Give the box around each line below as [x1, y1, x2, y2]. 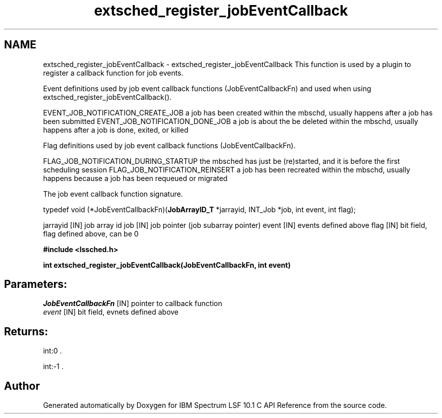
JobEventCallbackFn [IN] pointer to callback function [43, 299, 223, 308]
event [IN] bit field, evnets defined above [43, 308, 179, 317]
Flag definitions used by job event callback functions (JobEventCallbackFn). [43, 141, 296, 150]
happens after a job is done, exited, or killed [43, 125, 189, 134]
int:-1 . [43, 362, 64, 371]
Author [4, 379, 40, 392]
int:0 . [43, 346, 62, 355]
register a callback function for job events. [43, 68, 184, 77]
